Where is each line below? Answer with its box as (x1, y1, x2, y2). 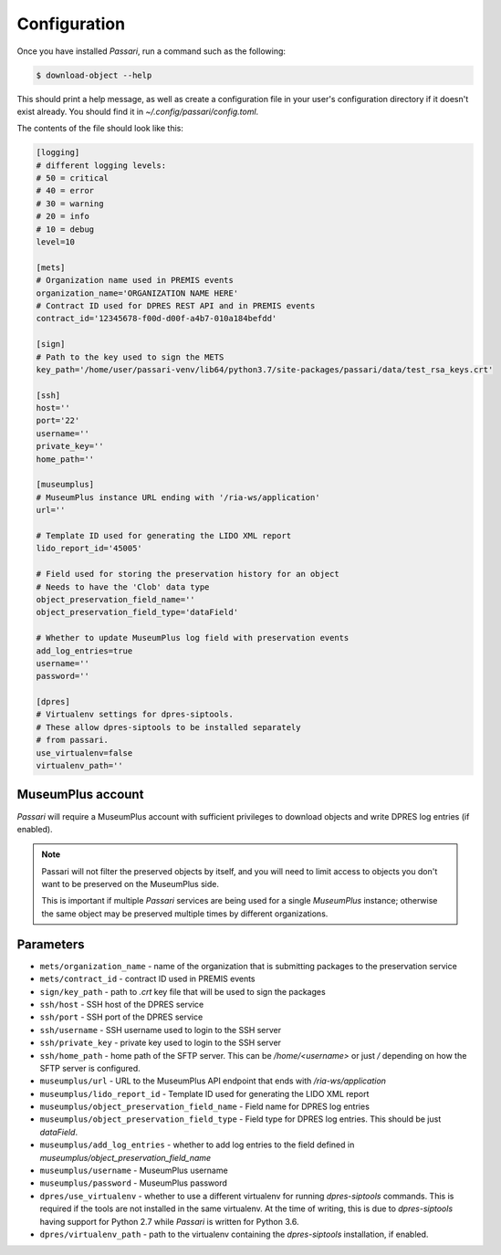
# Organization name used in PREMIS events (36, 275, 235, 286)
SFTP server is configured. (39, 1062, 141, 1073)
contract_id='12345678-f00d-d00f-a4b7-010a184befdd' (36, 313, 277, 324)
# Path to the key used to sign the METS (36, 351, 224, 362)
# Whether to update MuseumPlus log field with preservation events (36, 633, 350, 643)
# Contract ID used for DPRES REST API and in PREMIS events (36, 300, 316, 310)
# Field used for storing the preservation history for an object (36, 569, 339, 580)
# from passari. (36, 735, 110, 746)
